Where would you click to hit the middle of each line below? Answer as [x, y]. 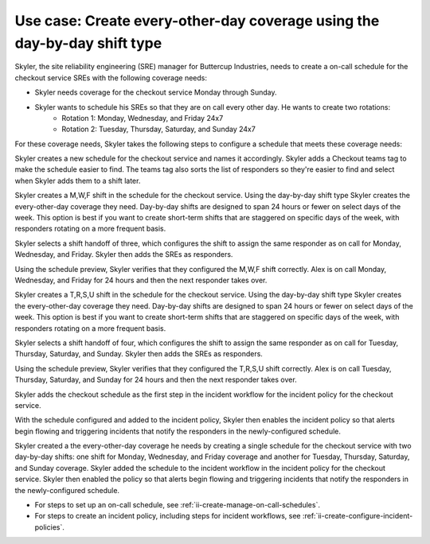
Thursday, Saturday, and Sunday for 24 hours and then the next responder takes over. [156, 380]
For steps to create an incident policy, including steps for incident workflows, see [168, 516]
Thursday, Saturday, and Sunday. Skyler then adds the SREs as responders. [139, 354]
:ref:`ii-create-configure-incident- [358, 516]
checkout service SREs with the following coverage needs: [111, 78]
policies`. [50, 527]
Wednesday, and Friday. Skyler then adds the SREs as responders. [124, 255]
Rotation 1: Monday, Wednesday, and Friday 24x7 [143, 118]
